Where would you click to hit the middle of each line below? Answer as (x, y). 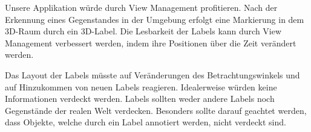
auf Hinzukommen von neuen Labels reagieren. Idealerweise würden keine (141, 86)
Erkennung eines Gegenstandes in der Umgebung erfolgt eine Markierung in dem (155, 19)
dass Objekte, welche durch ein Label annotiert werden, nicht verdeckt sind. (146, 122)
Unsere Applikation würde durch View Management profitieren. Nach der (141, 7)
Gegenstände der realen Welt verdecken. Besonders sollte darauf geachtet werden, (156, 110)
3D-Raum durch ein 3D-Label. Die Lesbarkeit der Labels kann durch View (143, 31)
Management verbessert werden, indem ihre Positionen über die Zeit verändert (151, 42)
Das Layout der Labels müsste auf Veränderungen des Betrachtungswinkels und (152, 74)
